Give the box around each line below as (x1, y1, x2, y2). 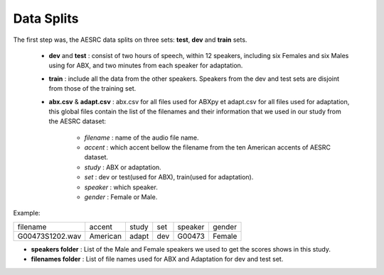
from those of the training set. (48, 84, 137, 93)
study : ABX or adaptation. (84, 163, 161, 172)
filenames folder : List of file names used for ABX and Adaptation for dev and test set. (31, 255, 284, 264)
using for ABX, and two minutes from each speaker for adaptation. (48, 61, 243, 70)
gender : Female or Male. (84, 193, 158, 201)
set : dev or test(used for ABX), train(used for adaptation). (84, 173, 254, 181)
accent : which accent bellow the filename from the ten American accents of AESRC (84, 143, 331, 152)
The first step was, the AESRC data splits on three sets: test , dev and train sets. (13, 35, 247, 44)
